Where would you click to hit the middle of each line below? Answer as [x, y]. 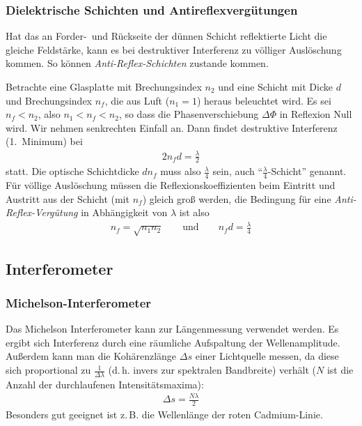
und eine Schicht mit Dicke [275, 86]
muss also [181, 171]
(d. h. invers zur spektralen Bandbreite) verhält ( [212, 370]
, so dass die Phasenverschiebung [189, 114]
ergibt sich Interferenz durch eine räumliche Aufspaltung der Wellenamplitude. [173, 342]
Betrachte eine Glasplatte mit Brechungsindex [104, 86]
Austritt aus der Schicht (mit [68, 198]
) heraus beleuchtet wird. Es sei [264, 100]
